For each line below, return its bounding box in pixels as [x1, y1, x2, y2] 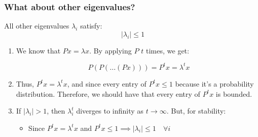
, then [46, 105, 65, 116]
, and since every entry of [67, 78, 147, 89]
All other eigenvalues [4, 20, 69, 31]
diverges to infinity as [76, 105, 144, 116]
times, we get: [146, 45, 190, 56]
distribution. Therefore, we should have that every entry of [16, 88, 200, 99]
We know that [16, 45, 61, 56]
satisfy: [80, 20, 102, 31]
